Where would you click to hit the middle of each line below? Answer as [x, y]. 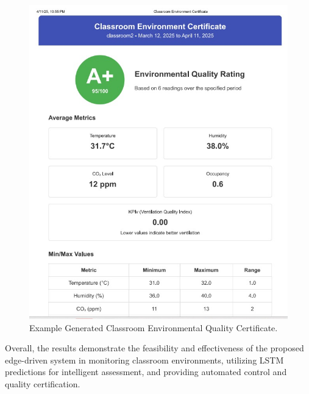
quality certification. [43, 383]
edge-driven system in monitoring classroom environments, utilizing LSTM [144, 360]
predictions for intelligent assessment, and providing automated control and [146, 372]
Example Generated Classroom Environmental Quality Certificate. [154, 327]
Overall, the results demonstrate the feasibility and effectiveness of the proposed [154, 348]
